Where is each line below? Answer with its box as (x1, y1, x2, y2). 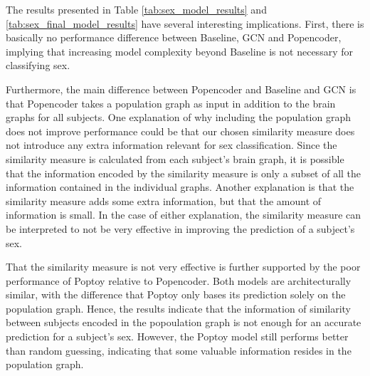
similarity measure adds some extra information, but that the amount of (6, 193, 322, 208)
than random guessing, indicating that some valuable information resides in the (6, 343, 351, 357)
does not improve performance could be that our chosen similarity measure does (6, 123, 355, 138)
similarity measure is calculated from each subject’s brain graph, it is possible (6, 151, 344, 166)
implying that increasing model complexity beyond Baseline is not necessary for (6, 43, 353, 58)
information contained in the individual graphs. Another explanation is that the (6, 179, 354, 194)
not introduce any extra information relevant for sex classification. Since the (6, 137, 337, 152)
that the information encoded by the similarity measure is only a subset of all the (6, 165, 361, 180)
